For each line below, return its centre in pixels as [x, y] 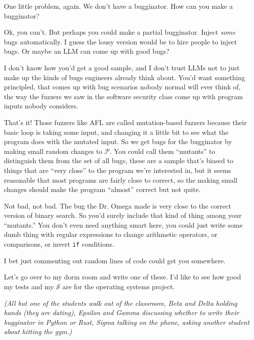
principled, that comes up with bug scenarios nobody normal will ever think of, [122, 87]
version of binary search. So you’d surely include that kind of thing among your [123, 215]
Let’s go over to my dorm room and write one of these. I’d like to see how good [123, 277]
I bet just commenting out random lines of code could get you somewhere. [115, 260]
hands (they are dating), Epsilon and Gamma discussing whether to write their [121, 312]
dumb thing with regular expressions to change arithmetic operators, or [111, 234]
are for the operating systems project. [119, 286]
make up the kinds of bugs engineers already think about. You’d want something [125, 77]
